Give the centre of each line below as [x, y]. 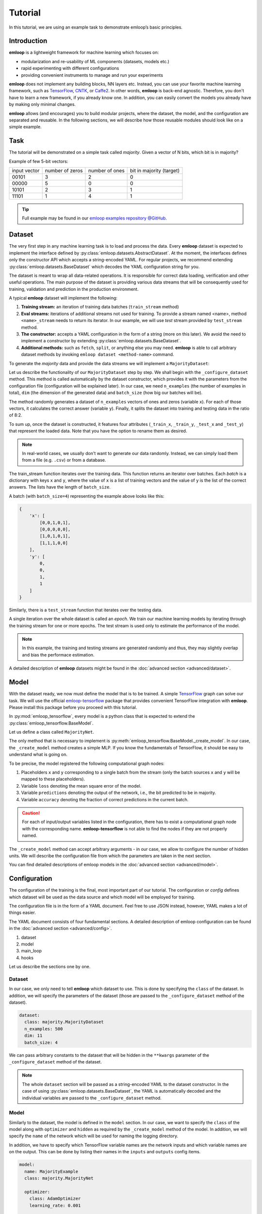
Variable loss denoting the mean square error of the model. [81, 786]
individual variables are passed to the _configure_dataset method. [92, 1098]
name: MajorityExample [51, 1171]
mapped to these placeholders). [53, 779]
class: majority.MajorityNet [59, 1178]
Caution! [31, 813]
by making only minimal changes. [42, 104]
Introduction [28, 41]
